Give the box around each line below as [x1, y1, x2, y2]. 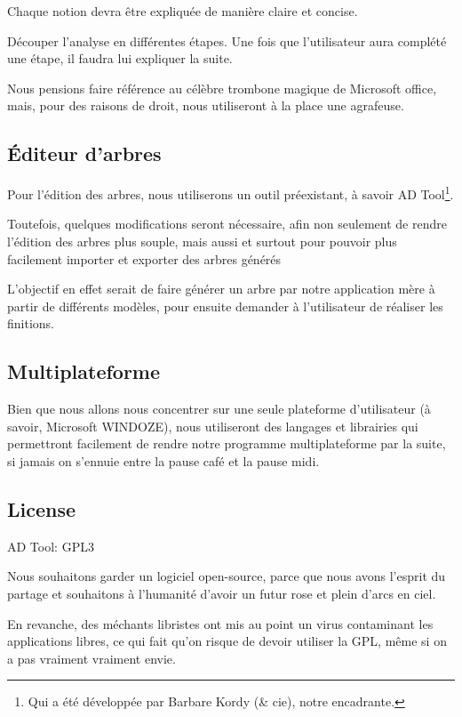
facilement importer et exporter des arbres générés [7, 249, 282, 268]
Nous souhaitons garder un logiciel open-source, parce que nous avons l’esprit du [7, 567, 446, 585]
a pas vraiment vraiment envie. [7, 649, 176, 667]
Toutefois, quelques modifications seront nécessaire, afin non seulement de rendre [7, 214, 447, 233]
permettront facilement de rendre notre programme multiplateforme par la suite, [7, 434, 446, 453]
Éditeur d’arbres [7, 140, 162, 167]
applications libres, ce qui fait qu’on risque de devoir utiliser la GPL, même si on [7, 632, 447, 650]
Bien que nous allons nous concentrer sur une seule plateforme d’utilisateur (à [7, 399, 431, 418]
